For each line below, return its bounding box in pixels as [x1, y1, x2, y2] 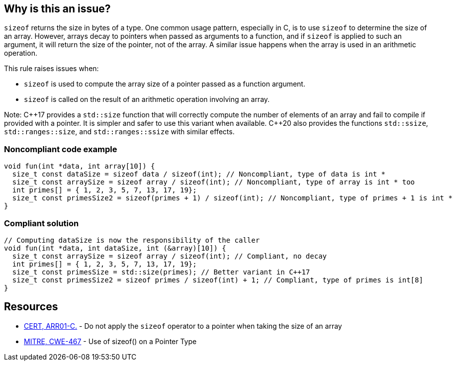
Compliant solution [4, 218, 79, 228]
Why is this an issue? [4, 2, 111, 15]
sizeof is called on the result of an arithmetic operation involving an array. [24, 95, 270, 104]
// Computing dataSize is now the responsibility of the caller [4, 236, 260, 244]
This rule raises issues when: [4, 64, 99, 73]
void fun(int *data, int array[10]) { [4, 162, 155, 171]
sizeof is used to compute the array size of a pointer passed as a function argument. [24, 80, 305, 89]
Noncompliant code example [4, 144, 117, 154]
